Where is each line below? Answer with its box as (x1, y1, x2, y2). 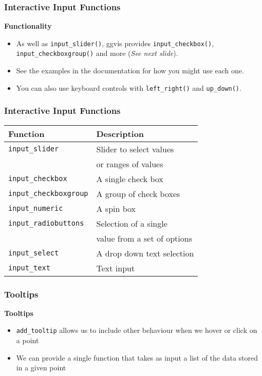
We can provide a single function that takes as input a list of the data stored (16, 352, 258, 363)
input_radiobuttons (8, 219, 84, 228)
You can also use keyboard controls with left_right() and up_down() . (16, 82, 241, 93)
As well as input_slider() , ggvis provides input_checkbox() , (16, 37, 214, 48)
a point (16, 335, 39, 346)
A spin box (96, 202, 136, 214)
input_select (8, 249, 59, 258)
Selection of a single (96, 217, 167, 229)
